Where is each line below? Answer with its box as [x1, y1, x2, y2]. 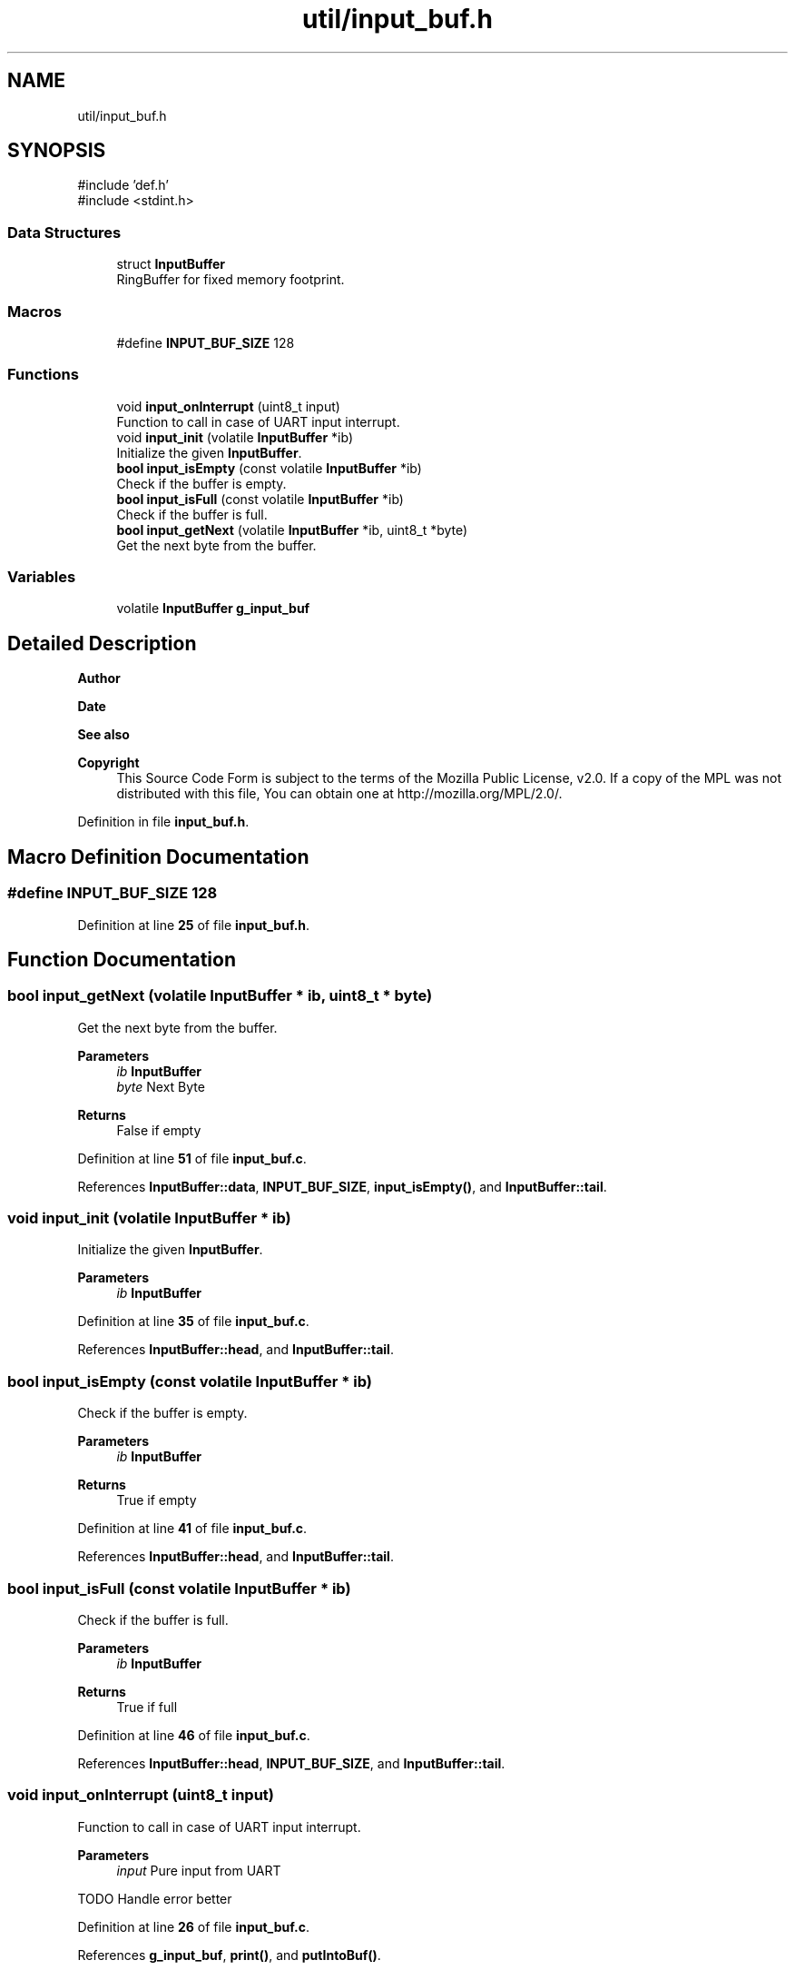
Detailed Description [7, 631, 197, 655]
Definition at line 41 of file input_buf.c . [77, 1520, 308, 1537]
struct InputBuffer [116, 256, 226, 272]
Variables [7, 568, 76, 587]
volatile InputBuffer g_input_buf [116, 600, 310, 617]
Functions [7, 365, 79, 384]
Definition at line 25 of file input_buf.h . [77, 916, 310, 933]
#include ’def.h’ [77, 177, 169, 193]
